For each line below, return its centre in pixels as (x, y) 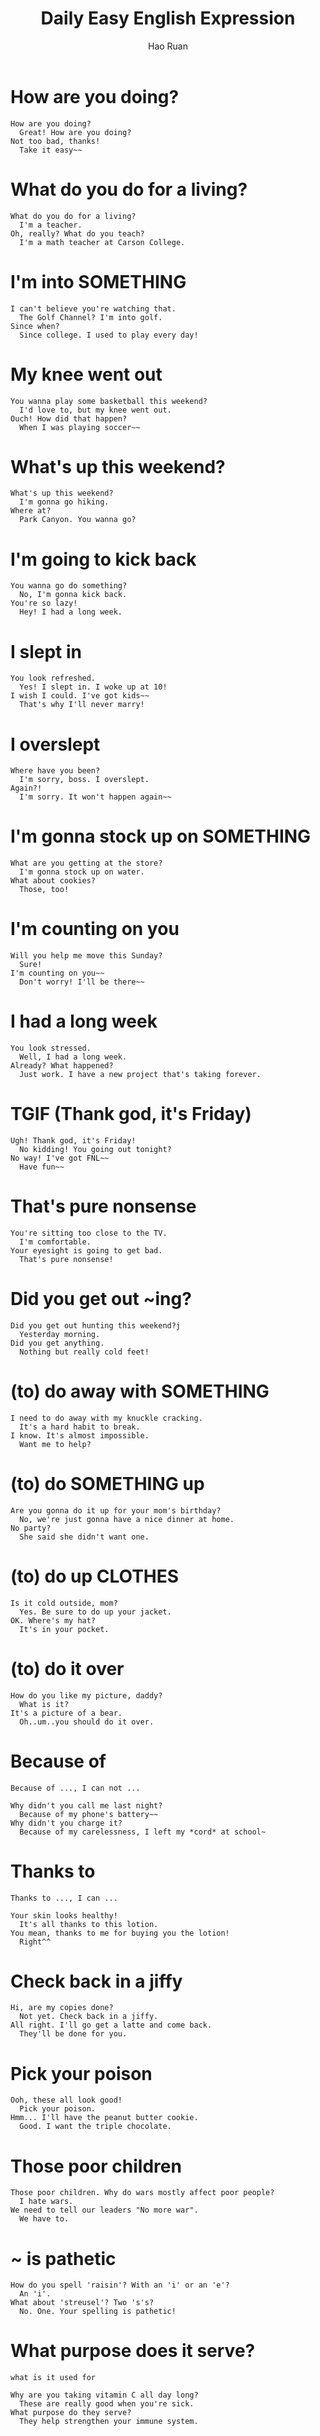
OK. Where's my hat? (53, 1620)
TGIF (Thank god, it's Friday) (131, 1114)
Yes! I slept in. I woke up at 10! (93, 687)
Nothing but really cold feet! (84, 1352)
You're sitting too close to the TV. (89, 1233)
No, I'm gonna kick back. (73, 595)
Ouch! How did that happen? (69, 418)
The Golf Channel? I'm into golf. (91, 317)
